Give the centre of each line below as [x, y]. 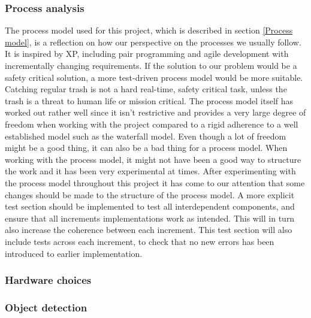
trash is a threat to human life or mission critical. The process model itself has [149, 100]
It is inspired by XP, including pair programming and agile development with [147, 54]
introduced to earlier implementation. [74, 253]
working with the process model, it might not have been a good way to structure [153, 159]
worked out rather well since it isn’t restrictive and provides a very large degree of [155, 112]
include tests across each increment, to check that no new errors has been [140, 241]
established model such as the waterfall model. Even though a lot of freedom [146, 136]
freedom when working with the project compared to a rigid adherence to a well [152, 124]
